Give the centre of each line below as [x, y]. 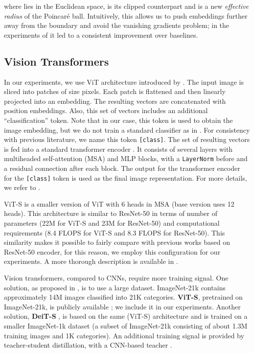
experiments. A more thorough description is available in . [91, 261]
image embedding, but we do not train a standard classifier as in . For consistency [127, 129]
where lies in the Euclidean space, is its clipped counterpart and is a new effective [127, 6]
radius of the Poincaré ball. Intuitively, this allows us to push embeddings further [126, 15]
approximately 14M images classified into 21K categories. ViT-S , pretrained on [123, 297]
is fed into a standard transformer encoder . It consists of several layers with [118, 149]
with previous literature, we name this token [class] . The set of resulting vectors [127, 139]
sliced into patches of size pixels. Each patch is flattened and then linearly [115, 91]
